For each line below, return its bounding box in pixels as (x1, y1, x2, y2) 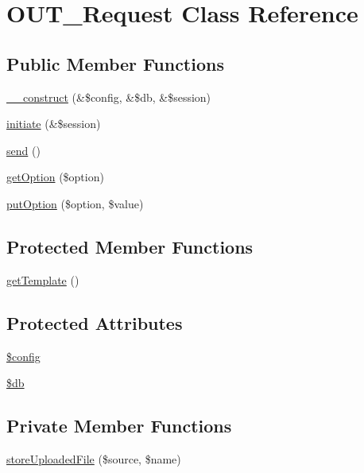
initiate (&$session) (6, 115, 101, 132)
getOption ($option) (6, 169, 104, 185)
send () (6, 142, 41, 158)
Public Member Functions (6, 51, 224, 76)
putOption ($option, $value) (6, 195, 144, 211)
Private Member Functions (6, 413, 232, 438)
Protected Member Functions (6, 234, 254, 258)
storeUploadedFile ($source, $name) (6, 450, 181, 467)
